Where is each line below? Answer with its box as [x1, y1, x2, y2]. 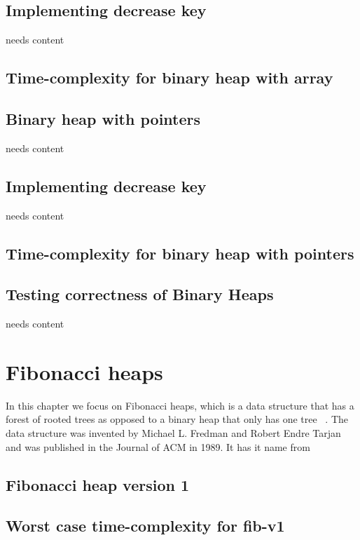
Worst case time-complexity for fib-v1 [6, 515, 285, 536]
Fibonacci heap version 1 [6, 473, 190, 495]
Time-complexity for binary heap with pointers [6, 242, 354, 264]
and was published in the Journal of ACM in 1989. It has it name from [6, 439, 310, 454]
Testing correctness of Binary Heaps [6, 283, 274, 305]
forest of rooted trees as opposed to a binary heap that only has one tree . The [6, 412, 349, 426]
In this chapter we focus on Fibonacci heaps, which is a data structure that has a [6, 398, 354, 412]
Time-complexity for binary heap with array [6, 67, 333, 88]
